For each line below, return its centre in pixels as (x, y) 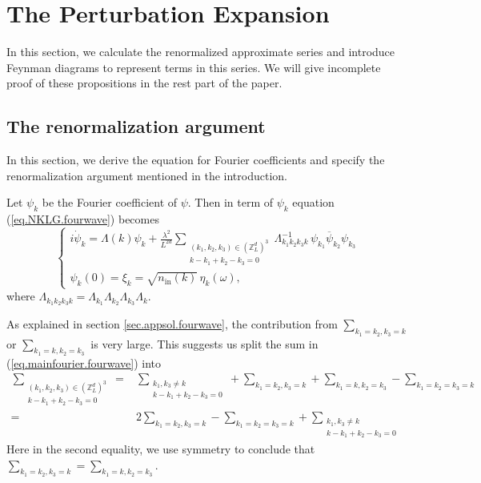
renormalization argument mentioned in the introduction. (147, 175)
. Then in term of (230, 202)
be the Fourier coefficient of (110, 202)
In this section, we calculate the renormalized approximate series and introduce (201, 52)
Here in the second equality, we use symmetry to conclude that (161, 449)
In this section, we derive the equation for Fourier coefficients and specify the (196, 160)
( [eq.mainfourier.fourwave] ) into (84, 362)
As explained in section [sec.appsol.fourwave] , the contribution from (172, 324)
